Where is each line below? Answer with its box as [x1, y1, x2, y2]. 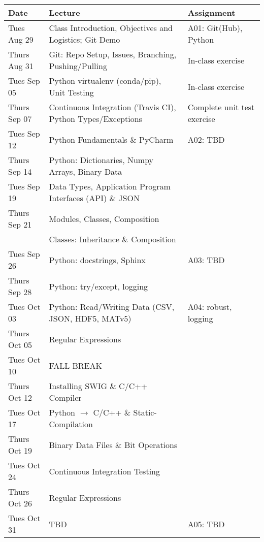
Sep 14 [8, 166, 32, 177]
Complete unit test [187, 101, 255, 113]
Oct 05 [8, 339, 32, 350]
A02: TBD [187, 133, 225, 145]
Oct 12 [8, 392, 32, 403]
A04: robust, [187, 301, 232, 312]
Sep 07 [8, 113, 32, 124]
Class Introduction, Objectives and [49, 22, 173, 34]
